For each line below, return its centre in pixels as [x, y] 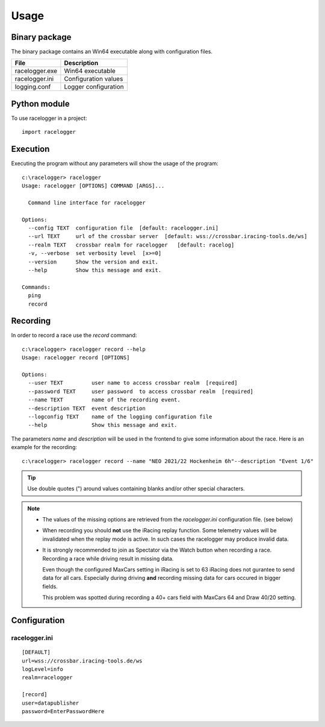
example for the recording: [44, 447]
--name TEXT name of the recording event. [104, 400]
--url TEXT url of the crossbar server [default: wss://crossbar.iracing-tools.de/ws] [168, 236]
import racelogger [49, 132]
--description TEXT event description [87, 408]
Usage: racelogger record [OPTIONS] [76, 358]
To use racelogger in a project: [49, 118]
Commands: [36, 287]
